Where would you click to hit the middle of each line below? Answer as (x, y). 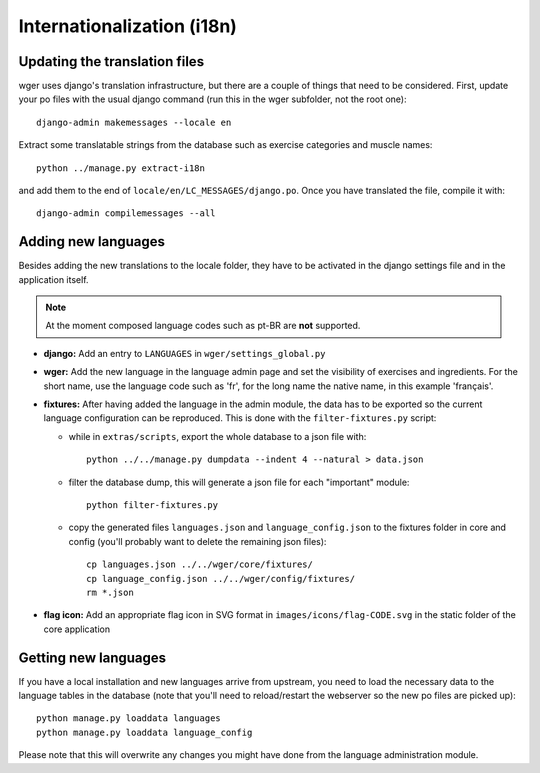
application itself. (53, 279)
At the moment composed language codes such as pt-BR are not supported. (203, 326)
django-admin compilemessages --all (126, 213)
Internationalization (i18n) (127, 26)
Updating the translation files (111, 61)
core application (76, 629)
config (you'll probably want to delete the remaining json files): (197, 541)
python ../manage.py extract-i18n (120, 168)
